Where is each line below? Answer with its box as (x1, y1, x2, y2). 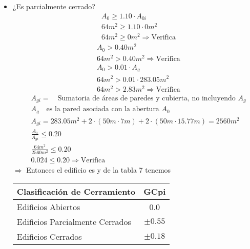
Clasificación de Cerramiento (16, 185, 136, 198)
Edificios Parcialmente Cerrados (16, 216, 131, 228)
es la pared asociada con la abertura (46, 106, 159, 113)
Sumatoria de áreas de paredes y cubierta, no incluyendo (57, 94, 236, 102)
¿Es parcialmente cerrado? (12, 1, 95, 11)
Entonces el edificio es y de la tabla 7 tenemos (26, 164, 171, 175)
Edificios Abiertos (16, 201, 80, 213)
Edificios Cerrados (16, 231, 82, 243)
